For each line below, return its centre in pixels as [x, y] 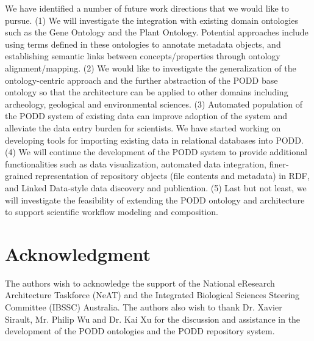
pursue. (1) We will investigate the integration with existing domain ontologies [152, 20]
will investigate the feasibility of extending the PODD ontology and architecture [155, 200]
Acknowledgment [78, 253]
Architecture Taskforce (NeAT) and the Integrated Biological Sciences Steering [152, 295]
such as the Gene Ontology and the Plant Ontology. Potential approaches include [157, 32]
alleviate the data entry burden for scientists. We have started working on [143, 127]
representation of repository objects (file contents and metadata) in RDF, [172, 176]
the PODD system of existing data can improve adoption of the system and [146, 116]
